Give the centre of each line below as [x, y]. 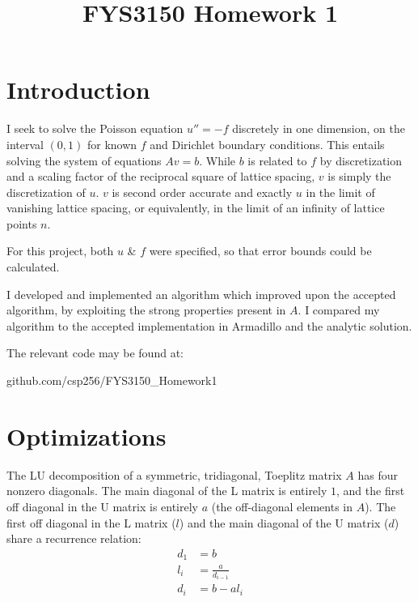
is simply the [359, 176]
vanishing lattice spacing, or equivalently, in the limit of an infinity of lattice [196, 208]
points [22, 223]
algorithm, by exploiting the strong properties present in [146, 310]
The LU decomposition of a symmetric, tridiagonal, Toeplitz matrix [174, 474]
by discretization [361, 160]
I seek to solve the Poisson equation [95, 128]
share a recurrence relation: [74, 538]
